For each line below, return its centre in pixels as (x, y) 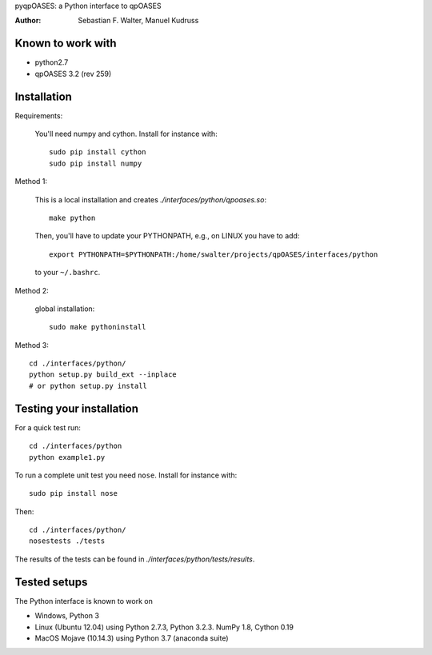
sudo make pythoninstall (98, 327)
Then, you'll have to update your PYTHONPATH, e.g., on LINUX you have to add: (167, 236)
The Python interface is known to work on (84, 601)
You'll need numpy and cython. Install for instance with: (126, 134)
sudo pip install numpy (96, 163)
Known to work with (66, 44)
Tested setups (51, 582)
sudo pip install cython (98, 152)
